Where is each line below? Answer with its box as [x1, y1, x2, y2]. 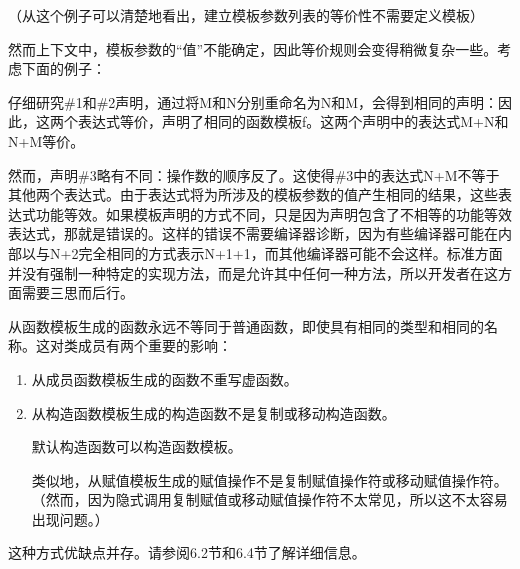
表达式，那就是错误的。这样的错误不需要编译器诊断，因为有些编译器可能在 [8, 223, 498, 244]
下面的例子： [21, 58, 106, 79]
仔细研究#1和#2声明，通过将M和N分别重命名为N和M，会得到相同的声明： [8, 91, 498, 112]
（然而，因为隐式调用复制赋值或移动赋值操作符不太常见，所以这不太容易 [31, 489, 508, 510]
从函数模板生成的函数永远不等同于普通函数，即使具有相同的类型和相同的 [8, 315, 484, 336]
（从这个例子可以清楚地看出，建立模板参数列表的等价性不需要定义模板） [8, 5, 484, 25]
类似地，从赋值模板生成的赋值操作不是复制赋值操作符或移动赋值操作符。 [31, 469, 508, 490]
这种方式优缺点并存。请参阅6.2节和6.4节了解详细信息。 [8, 542, 366, 563]
